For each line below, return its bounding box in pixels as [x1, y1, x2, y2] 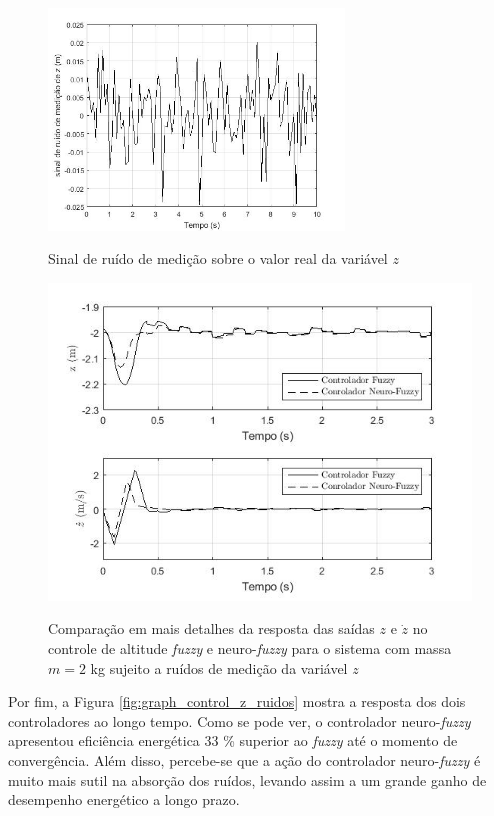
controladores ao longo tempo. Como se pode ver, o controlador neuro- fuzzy [8, 710, 471, 731]
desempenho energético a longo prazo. [8, 789, 240, 810]
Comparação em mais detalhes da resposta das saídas [48, 618, 375, 639]
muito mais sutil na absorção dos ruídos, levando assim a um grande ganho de [8, 769, 487, 790]
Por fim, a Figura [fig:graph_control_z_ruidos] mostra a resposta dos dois [8, 691, 466, 712]
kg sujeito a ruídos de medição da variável [90, 657, 348, 678]
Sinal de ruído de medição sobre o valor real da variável [48, 248, 388, 269]
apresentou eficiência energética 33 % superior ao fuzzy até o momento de [8, 730, 458, 751]
